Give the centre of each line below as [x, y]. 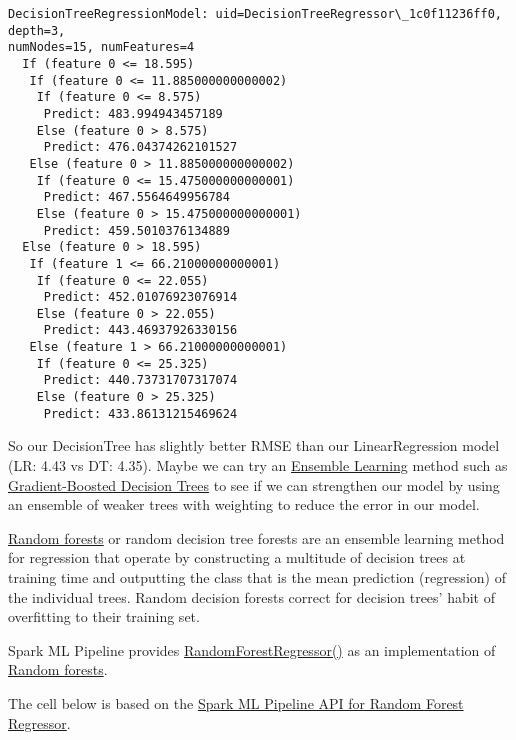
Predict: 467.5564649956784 [136, 197]
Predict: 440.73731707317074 [140, 380]
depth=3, [37, 30]
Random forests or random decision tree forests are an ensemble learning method [256, 537]
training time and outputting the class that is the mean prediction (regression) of [257, 576]
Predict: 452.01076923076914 [140, 297]
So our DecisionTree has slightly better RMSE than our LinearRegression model [254, 445]
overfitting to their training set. [104, 616]
